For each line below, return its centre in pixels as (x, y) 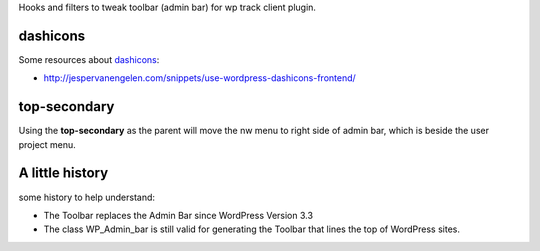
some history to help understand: (86, 197)
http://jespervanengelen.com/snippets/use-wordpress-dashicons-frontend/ (200, 78)
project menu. (47, 144)
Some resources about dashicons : (89, 59)
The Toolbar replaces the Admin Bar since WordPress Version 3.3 (178, 215)
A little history (63, 173)
